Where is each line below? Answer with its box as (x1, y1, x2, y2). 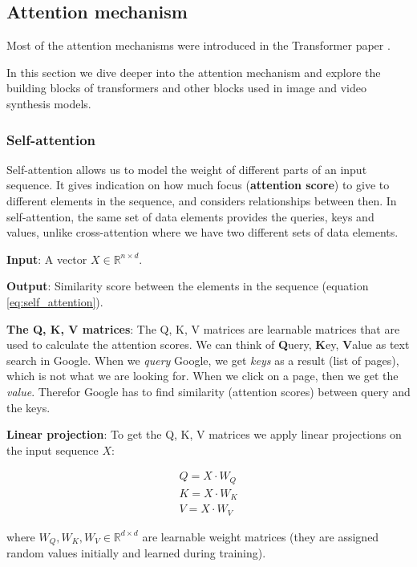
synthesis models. (6, 95, 91, 111)
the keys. (6, 399, 51, 415)
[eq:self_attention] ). (6, 293, 103, 310)
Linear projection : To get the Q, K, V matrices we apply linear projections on (6, 426, 402, 443)
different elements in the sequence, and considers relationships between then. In (6, 192, 397, 209)
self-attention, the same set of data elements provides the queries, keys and (6, 208, 374, 225)
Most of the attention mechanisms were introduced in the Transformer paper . (6, 37, 391, 54)
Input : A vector (6, 250, 87, 267)
